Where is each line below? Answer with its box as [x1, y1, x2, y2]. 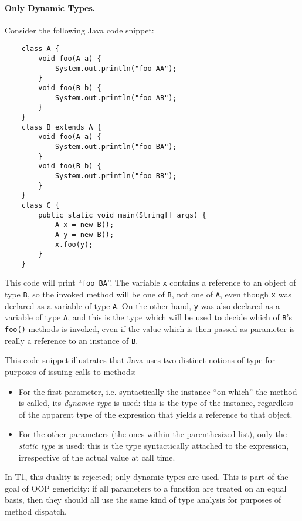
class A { [21, 45, 60, 53]
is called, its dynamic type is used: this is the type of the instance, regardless [18, 397, 293, 409]
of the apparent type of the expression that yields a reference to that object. [18, 408, 293, 420]
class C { [21, 201, 60, 209]
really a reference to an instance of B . [5, 334, 138, 346]
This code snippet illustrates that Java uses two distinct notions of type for [5, 354, 275, 366]
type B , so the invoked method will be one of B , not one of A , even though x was [5, 288, 291, 300]
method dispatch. [5, 505, 67, 517]
